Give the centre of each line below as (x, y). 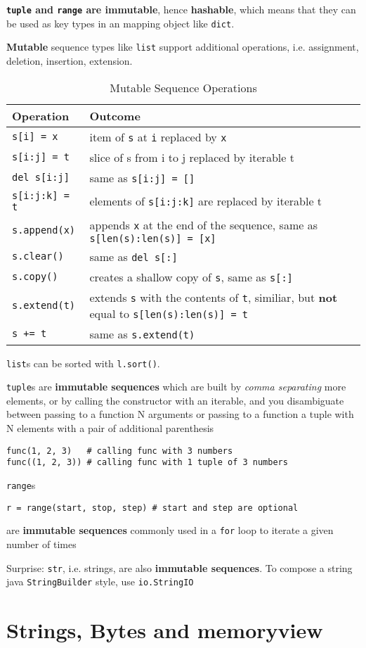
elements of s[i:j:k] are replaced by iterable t (206, 201)
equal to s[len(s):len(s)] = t (169, 313)
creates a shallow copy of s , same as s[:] (191, 277)
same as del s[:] (133, 256)
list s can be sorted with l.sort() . (83, 363)
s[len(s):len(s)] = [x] (153, 238)
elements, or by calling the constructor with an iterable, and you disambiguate (175, 400)
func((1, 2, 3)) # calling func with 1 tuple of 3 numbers (147, 463)
